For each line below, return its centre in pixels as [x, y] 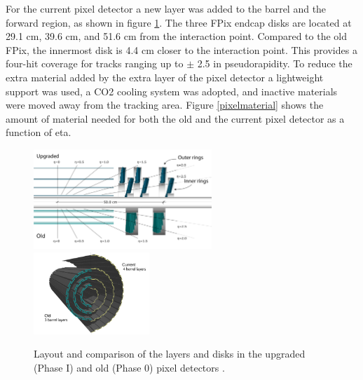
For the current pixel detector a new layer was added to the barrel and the [166, 8]
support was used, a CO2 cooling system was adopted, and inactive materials [172, 91]
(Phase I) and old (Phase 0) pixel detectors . [129, 367]
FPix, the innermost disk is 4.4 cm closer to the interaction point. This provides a [181, 49]
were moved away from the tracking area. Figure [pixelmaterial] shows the [165, 105]
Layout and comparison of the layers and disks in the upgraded [170, 354]
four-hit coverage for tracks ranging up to [95, 63]
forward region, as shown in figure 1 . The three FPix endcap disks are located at [179, 22]
